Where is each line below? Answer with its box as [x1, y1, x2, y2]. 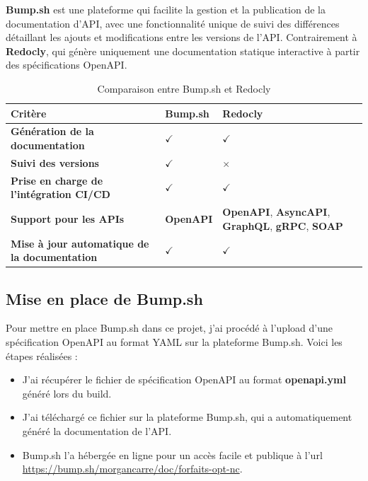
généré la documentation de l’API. [22, 424, 172, 439]
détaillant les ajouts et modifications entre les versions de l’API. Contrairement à [6, 30, 357, 45]
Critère [11, 105, 47, 120]
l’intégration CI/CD [11, 187, 110, 202]
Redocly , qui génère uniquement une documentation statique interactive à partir [6, 43, 360, 58]
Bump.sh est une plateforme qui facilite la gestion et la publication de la [6, 2, 326, 16]
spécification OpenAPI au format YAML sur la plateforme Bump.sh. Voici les [6, 335, 343, 349]
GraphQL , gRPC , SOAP [222, 218, 343, 233]
